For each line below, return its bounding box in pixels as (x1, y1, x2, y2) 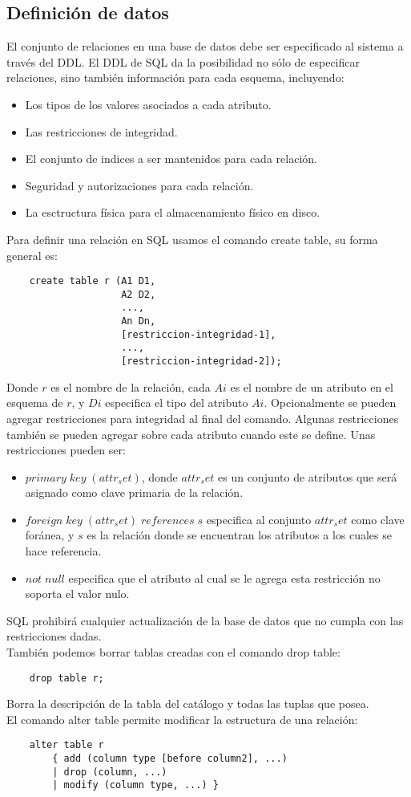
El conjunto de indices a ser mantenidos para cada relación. (25, 150, 317, 167)
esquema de (6, 394, 63, 411)
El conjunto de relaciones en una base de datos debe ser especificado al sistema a (6, 38, 404, 55)
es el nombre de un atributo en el (230, 378, 393, 395)
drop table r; (29, 672, 104, 684)
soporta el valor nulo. (25, 585, 130, 602)
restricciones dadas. (6, 628, 102, 645)
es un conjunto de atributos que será (218, 468, 397, 485)
